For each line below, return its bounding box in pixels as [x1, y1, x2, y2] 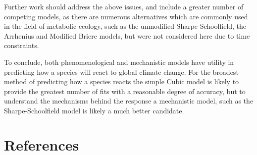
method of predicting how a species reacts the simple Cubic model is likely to [4, 76, 239, 87]
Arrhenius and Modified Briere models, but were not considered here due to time [4, 30, 250, 41]
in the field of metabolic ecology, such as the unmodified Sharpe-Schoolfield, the [4, 21, 247, 31]
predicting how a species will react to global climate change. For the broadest [4, 66, 239, 77]
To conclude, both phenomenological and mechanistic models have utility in [4, 56, 234, 67]
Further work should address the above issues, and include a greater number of [4, 1, 244, 11]
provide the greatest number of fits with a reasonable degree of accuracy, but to [4, 86, 246, 96]
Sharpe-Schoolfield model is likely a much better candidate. [4, 105, 184, 115]
